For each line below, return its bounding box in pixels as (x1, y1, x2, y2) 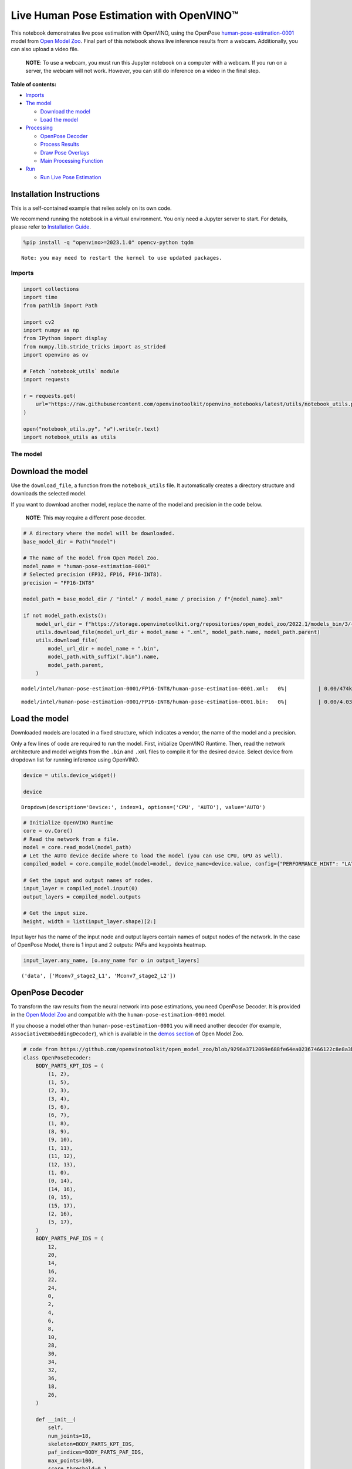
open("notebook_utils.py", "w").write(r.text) (23, 425, 160, 432)
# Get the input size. (23, 910, 89, 917)
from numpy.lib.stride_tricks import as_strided (23, 343, 166, 350)
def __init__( (35, 1416, 76, 1423)
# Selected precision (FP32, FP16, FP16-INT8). (23, 571, 163, 578)
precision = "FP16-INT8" (23, 579, 95, 586)
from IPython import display (23, 335, 107, 342)
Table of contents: (11, 81, 57, 88)
